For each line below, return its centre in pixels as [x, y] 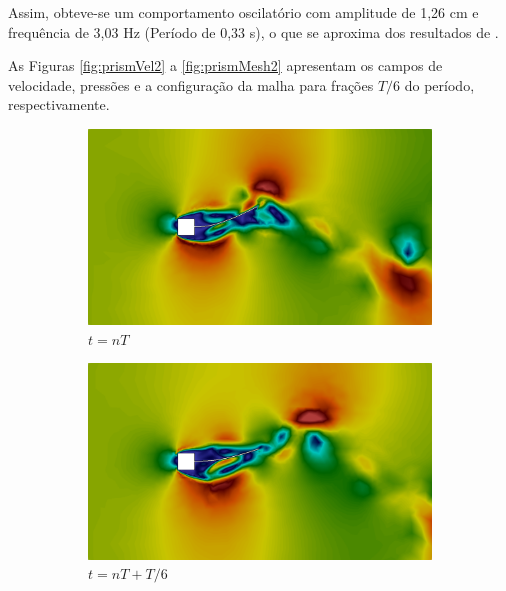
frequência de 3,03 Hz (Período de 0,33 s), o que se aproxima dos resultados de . [253, 31]
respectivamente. [59, 104]
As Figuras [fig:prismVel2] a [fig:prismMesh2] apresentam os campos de [225, 65]
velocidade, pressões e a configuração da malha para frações [191, 84]
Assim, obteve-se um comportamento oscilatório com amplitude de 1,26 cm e [243, 12]
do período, [439, 84]
